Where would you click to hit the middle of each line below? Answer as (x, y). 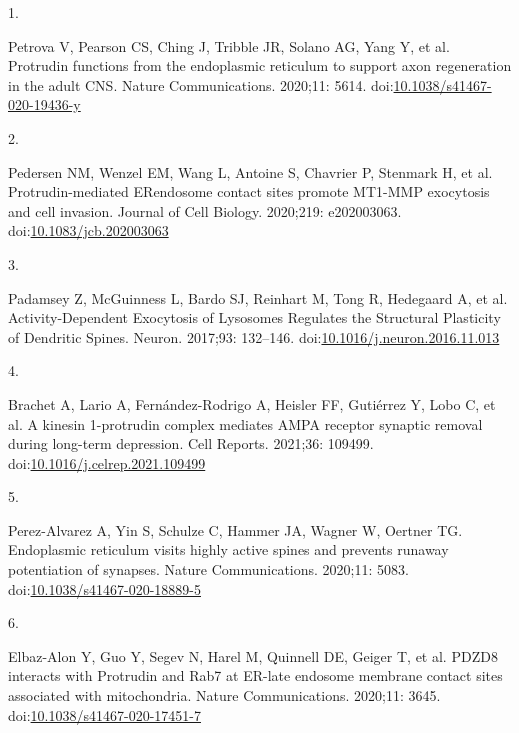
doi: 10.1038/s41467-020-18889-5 (104, 588)
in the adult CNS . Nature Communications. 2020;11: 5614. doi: (201, 84)
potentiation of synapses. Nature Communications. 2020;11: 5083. (208, 569)
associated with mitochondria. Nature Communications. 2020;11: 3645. (224, 695)
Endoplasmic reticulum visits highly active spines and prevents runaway (228, 549)
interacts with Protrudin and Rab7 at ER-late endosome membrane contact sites (255, 675)
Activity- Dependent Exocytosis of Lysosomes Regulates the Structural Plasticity (254, 317)
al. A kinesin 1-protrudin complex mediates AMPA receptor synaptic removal (245, 423)
